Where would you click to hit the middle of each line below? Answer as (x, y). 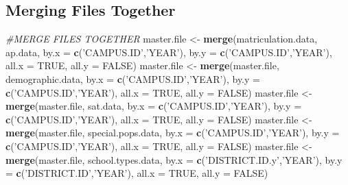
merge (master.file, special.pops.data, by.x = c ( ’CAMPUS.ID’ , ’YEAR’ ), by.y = (173, 133)
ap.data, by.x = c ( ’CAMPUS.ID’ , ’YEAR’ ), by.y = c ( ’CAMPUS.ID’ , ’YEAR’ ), (169, 52)
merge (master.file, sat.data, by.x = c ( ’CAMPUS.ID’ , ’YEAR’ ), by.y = (154, 106)
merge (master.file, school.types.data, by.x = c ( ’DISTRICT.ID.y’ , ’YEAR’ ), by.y (174, 159)
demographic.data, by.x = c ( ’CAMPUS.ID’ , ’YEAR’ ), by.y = (133, 78)
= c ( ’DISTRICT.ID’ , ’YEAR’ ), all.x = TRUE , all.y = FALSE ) (137, 173)
